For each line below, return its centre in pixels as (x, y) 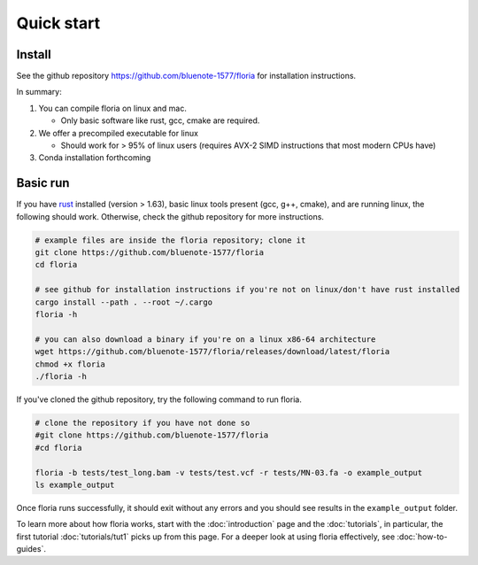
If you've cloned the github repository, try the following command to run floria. (159, 399)
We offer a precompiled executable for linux (119, 133)
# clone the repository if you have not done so (143, 422)
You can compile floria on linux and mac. (113, 108)
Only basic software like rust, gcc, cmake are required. (160, 120)
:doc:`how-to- (422, 537)
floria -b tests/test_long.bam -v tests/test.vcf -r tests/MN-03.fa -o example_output (229, 472)
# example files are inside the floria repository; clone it (170, 240)
